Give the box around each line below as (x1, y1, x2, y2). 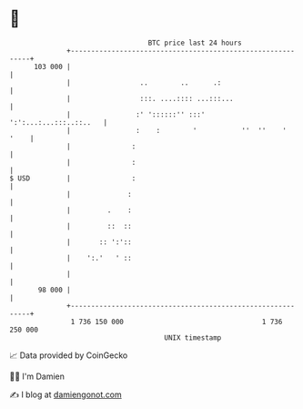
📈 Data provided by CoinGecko (9, 350, 128, 361)
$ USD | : (9, 173, 136, 183)
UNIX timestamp (164, 332, 222, 343)
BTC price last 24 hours (147, 38, 243, 47)
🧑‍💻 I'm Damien (9, 371, 66, 382)
